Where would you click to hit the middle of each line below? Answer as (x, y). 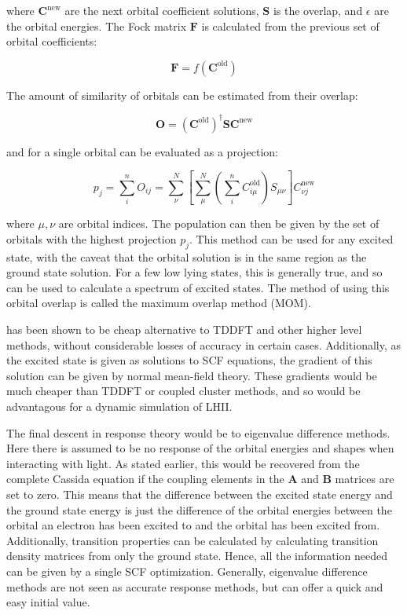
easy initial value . (48, 602)
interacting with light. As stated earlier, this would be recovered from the (183, 463)
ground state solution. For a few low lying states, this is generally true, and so (194, 272)
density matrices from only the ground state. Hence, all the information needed (197, 556)
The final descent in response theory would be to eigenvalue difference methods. (198, 432)
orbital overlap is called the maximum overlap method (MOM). (159, 303)
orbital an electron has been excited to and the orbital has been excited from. (193, 525)
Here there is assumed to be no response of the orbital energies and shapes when (200, 448)
